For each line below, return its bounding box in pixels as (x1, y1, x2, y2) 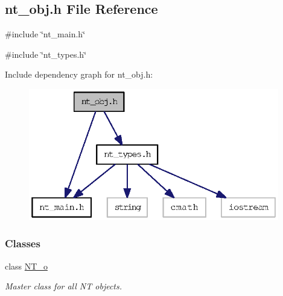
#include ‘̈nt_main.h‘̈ (5, 28, 86, 40)
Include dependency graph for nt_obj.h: (5, 68, 153, 81)
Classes (5, 236, 40, 251)
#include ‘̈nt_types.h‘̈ (5, 48, 87, 60)
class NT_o (5, 259, 48, 272)
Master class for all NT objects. (5, 280, 122, 292)
